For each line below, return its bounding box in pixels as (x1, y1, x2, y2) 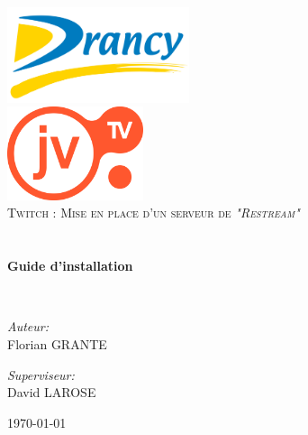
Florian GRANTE (7, 334, 107, 353)
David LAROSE (7, 383, 96, 402)
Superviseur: (7, 365, 75, 384)
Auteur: (7, 317, 50, 336)
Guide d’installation (7, 256, 133, 275)
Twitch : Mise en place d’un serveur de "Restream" (7, 203, 300, 222)
